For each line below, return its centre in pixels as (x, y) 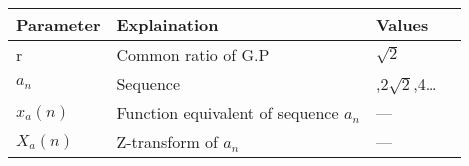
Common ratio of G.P (193, 54)
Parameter (58, 24)
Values (402, 24)
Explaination (167, 24)
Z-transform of (167, 141)
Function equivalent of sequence (227, 112)
